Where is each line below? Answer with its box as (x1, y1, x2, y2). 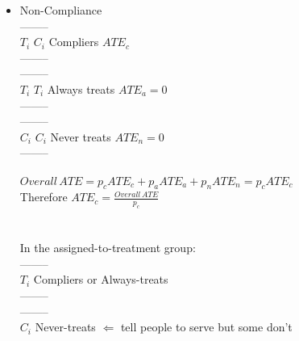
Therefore (19, 188, 68, 205)
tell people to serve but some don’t (120, 318, 293, 335)
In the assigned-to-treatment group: (19, 239, 196, 256)
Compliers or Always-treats (33, 271, 168, 288)
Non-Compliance (19, 2, 102, 18)
